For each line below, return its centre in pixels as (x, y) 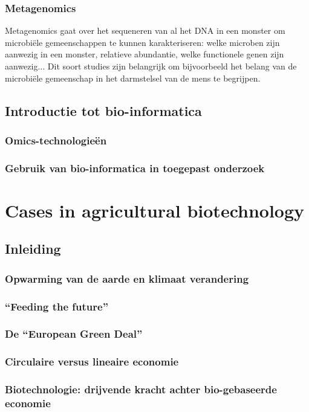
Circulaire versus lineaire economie (92, 362)
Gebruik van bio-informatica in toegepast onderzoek (135, 168)
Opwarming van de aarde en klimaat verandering (127, 278)
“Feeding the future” (57, 306)
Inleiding (33, 249)
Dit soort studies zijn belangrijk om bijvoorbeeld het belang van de (172, 66)
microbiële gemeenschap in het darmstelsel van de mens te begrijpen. (133, 78)
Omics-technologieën (56, 140)
